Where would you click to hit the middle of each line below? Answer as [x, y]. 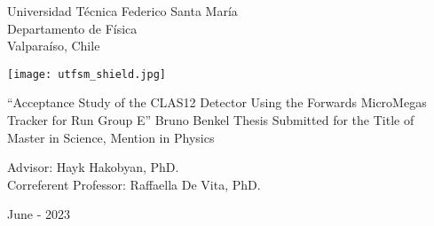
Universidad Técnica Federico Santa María [122, 11]
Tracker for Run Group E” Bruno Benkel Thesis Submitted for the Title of [211, 120]
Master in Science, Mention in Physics [111, 137]
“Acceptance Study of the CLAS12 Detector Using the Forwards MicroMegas [217, 102]
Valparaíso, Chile [54, 46]
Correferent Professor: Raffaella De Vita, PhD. [134, 184]
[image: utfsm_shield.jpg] [87, 74]
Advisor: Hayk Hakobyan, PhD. [93, 167]
